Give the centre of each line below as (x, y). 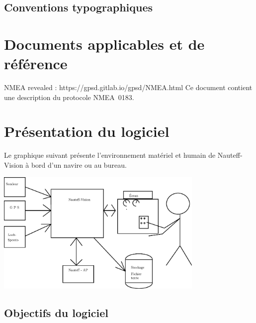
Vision (14, 165)
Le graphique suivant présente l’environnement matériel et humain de (110, 155)
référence (36, 63)
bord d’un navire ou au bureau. (79, 165)
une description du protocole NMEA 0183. (69, 97)
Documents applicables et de (104, 44)
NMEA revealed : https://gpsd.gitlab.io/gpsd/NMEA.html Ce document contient (128, 87)
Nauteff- (230, 155)
